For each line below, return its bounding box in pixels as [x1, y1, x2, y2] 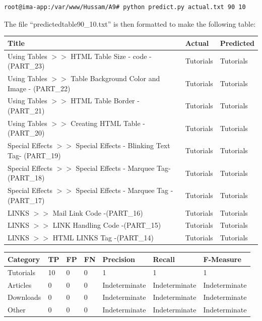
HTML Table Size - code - [71, 50, 152, 61]
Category [8, 253, 40, 264]
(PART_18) [8, 172, 45, 183]
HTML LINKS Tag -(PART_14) [52, 232, 154, 243]
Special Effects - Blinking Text [76, 140, 170, 151]
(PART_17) [8, 195, 45, 205]
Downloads [8, 292, 41, 302]
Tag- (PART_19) [8, 150, 61, 160]
